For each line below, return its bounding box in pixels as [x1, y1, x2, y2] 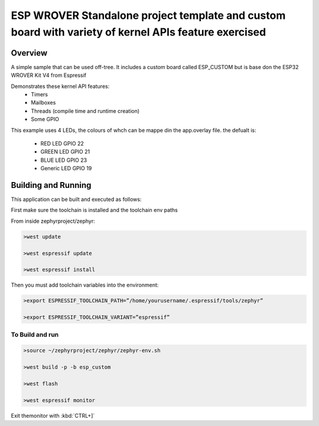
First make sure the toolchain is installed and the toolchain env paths [11, 207, 178, 214]
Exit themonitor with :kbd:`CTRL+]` [11, 412, 95, 419]
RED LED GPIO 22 [40, 139, 84, 147]
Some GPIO [31, 116, 59, 123]
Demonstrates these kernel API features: [11, 83, 110, 90]
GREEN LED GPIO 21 [40, 148, 90, 155]
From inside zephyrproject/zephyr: [11, 217, 95, 225]
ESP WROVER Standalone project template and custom [11, 9, 286, 22]
